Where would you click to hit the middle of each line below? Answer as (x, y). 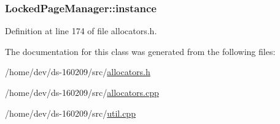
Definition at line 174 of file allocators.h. (81, 31)
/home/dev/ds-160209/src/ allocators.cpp (82, 92)
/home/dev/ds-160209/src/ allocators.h (78, 72)
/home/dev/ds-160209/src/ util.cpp (70, 113)
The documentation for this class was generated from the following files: (140, 51)
